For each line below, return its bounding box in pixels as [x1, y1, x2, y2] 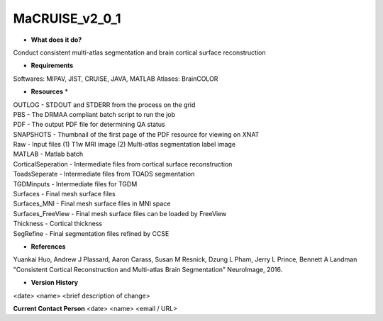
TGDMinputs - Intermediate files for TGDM [13, 179, 138, 188]
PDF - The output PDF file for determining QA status [13, 120, 166, 129]
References [30, 242, 66, 251]
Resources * [30, 87, 69, 96]
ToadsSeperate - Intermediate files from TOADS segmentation [13, 170, 195, 179]
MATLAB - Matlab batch [13, 150, 84, 159]
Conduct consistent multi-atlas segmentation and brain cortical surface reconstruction [13, 48, 266, 57]
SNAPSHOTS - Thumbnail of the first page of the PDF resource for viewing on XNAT [13, 130, 260, 138]
